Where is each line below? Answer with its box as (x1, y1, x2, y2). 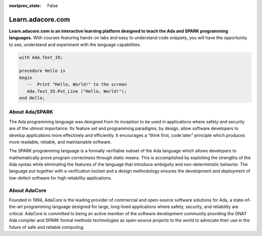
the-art (9, 204, 23, 210)
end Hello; (19, 95, 45, 101)
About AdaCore (9, 187, 47, 193)
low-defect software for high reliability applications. (9, 175, 113, 181)
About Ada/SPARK (9, 109, 53, 116)
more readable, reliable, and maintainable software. (9, 139, 112, 145)
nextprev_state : (9, 3, 41, 8)
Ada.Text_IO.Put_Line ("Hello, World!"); (27, 88, 127, 94)
